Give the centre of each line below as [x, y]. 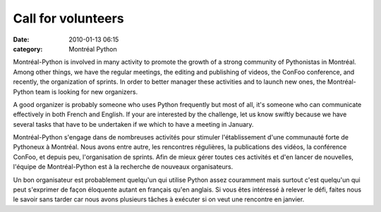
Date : [21, 39]
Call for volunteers [68, 18]
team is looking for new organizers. [86, 92]
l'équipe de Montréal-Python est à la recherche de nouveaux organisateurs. [123, 167]
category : [28, 49]
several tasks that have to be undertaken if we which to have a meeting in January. [133, 124]
